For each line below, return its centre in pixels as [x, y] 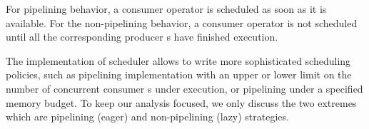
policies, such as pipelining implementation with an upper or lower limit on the [179, 74]
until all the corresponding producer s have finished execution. [142, 37]
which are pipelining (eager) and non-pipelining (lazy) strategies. [147, 117]
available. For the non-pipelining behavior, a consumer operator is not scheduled [182, 22]
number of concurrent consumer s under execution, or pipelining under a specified [184, 88]
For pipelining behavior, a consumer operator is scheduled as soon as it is [166, 9]
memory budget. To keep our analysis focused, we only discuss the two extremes [181, 102]
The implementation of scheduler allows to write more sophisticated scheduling [178, 60]
